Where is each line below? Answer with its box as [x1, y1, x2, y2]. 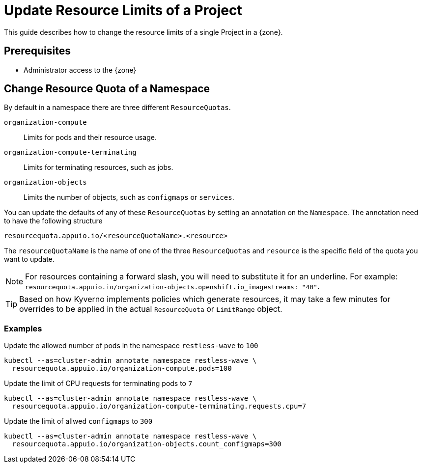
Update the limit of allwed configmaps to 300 [4, 417, 153, 426]
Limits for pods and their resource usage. [24, 133, 157, 142]
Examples [4, 323, 42, 333]
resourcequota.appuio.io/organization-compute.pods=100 [12, 364, 232, 373]
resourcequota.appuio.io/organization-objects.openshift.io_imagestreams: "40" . [25, 281, 320, 292]
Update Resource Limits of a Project [4, 2, 242, 19]
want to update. [4, 255, 55, 264]
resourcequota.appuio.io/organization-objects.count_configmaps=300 [12, 440, 281, 448]
